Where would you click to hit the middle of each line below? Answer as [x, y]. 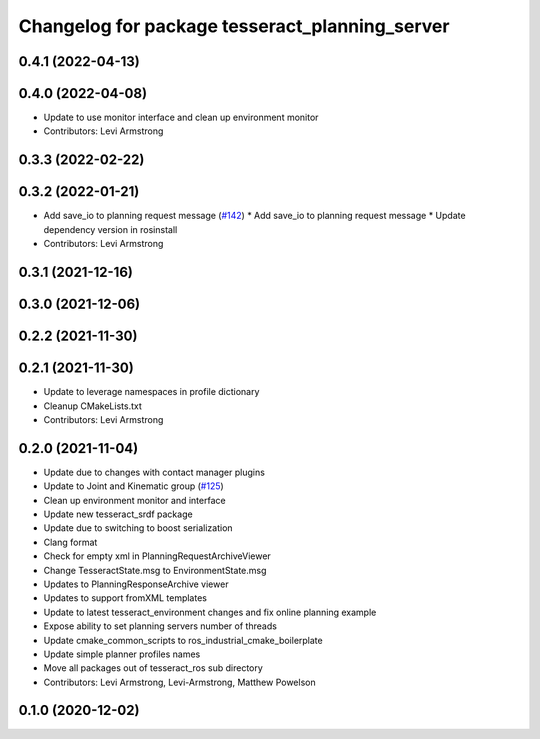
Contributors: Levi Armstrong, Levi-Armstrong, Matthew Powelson [179, 682]
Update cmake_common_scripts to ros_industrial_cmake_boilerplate [183, 640]
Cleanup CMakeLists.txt [92, 406]
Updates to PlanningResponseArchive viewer [136, 584]
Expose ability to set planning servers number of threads [160, 626]
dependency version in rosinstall [110, 229]
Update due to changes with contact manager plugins [154, 472]
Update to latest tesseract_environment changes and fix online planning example [210, 612]
